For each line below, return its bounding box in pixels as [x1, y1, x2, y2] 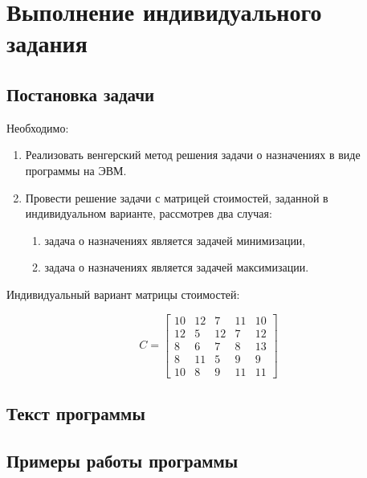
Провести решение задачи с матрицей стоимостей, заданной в [25, 189, 328, 206]
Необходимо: [6, 119, 69, 136]
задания [6, 27, 88, 59]
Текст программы [6, 401, 145, 426]
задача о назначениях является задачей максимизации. [44, 259, 309, 276]
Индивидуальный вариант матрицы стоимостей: [6, 285, 240, 302]
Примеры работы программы [6, 447, 239, 472]
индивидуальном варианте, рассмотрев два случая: [25, 205, 272, 222]
